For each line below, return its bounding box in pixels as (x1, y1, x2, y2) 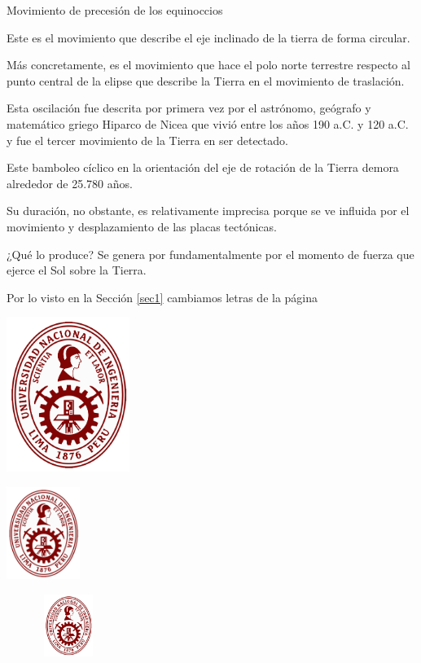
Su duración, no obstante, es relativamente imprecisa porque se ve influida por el (7, 202, 410, 219)
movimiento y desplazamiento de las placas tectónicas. (7, 217, 277, 235)
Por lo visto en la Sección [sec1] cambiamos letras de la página (7, 288, 318, 305)
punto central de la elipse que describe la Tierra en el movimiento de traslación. (7, 72, 405, 89)
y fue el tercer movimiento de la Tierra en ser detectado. (7, 131, 288, 148)
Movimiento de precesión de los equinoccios (7, 2, 223, 18)
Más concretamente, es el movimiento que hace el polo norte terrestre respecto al (7, 56, 410, 73)
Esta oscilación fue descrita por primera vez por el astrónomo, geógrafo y (7, 99, 371, 116)
